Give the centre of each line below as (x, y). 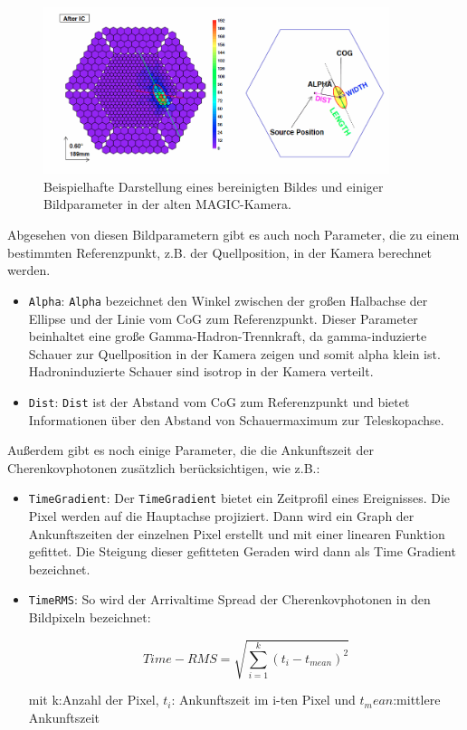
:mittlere (417, 700)
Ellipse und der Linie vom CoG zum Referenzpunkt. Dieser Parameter (223, 318)
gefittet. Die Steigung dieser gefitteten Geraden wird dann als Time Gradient (242, 551)
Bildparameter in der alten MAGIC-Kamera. (167, 204)
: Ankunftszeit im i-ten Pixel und (263, 700)
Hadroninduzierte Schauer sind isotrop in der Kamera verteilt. (201, 371)
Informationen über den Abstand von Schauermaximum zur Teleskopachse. (236, 419)
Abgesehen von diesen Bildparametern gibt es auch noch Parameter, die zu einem (233, 235)
